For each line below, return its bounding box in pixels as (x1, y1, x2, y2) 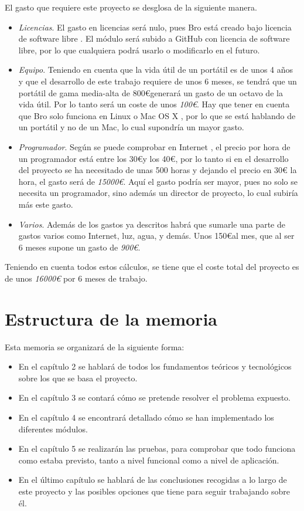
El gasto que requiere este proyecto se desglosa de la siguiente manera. (5, 1, 257, 13)
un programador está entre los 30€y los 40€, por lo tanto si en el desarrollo (18, 152, 289, 164)
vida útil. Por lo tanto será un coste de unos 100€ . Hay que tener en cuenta (18, 98, 290, 110)
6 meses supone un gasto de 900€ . (18, 241, 141, 253)
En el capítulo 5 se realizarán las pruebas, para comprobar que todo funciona (18, 442, 296, 455)
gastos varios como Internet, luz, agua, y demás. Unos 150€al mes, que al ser (18, 229, 295, 242)
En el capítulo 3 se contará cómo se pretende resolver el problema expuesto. (18, 391, 291, 404)
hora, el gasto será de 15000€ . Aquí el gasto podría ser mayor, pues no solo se (18, 175, 298, 187)
